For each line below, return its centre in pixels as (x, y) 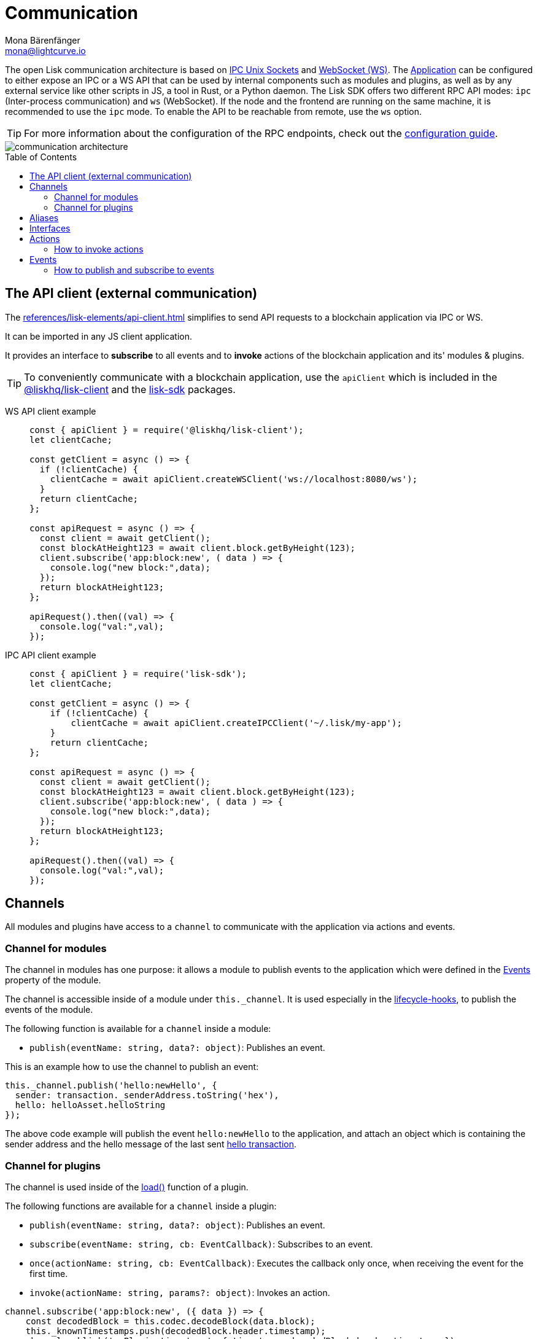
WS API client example (51, 411)
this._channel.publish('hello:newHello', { (111, 1086)
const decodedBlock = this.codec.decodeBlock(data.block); (170, 1321)
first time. (49, 1273)
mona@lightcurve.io (45, 50)
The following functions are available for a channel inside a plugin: (141, 1206)
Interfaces (50, 228)
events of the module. (49, 1010)
